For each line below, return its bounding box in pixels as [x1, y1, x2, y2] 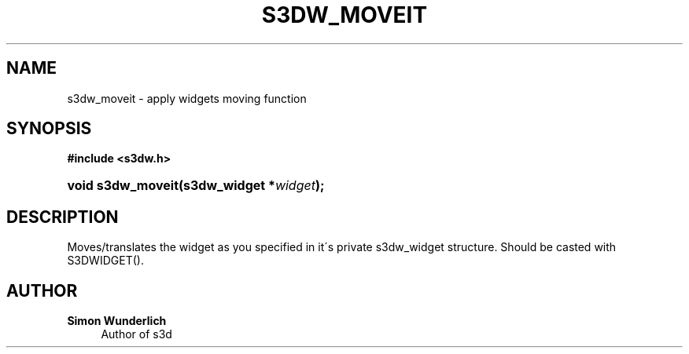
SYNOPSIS [6, 119, 92, 139]
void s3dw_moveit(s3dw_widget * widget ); [67, 177, 325, 194]
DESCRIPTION [6, 206, 119, 227]
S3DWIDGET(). [67, 254, 144, 268]
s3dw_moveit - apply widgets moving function [67, 91, 307, 105]
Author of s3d [101, 327, 172, 341]
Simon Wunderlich [67, 314, 167, 328]
